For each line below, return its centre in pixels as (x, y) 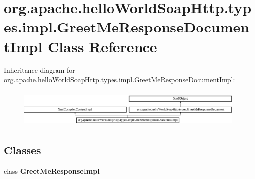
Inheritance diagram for (40, 70)
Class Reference (102, 46)
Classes (23, 150)
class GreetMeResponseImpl (52, 170)
